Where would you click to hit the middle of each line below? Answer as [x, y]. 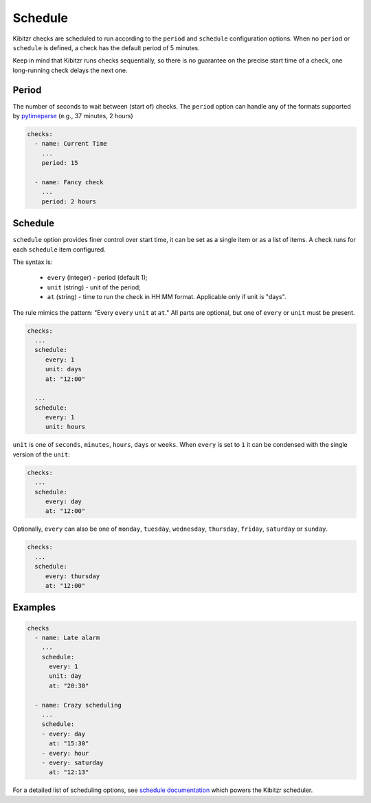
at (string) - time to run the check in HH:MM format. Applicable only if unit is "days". [167, 297]
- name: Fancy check [69, 182]
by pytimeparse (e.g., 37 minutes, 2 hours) [73, 116]
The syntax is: [33, 262]
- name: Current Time [71, 144]
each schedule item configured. [59, 249]
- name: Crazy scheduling [78, 705]
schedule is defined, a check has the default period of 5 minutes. [106, 47]
